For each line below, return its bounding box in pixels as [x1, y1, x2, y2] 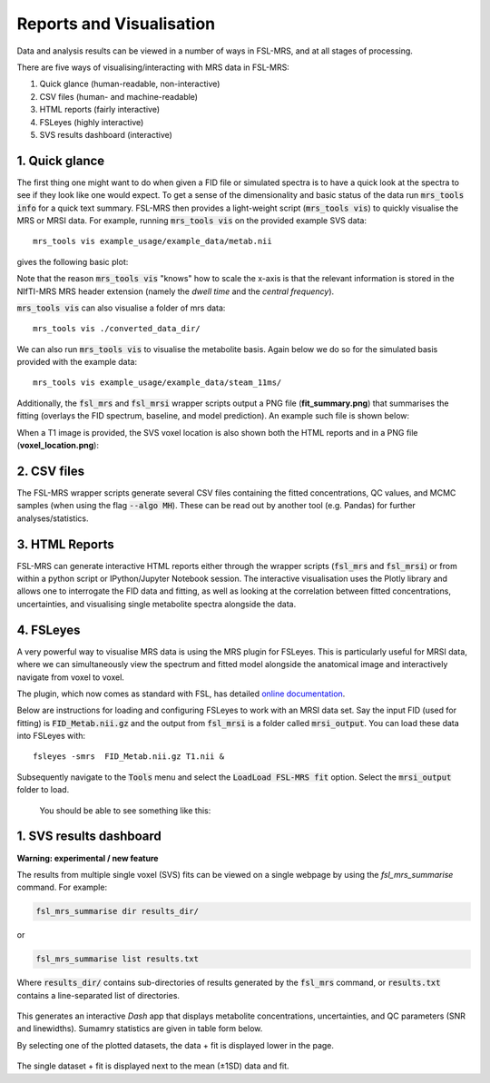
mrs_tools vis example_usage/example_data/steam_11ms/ [33, 378, 282, 388]
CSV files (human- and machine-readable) [39, 91, 199, 102]
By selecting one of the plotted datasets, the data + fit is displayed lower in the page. [16, 1039, 335, 1050]
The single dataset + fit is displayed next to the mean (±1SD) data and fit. [16, 1060, 289, 1071]
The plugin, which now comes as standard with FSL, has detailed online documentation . [16, 688, 346, 699]
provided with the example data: [16, 357, 138, 368]
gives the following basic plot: [16, 256, 129, 267]
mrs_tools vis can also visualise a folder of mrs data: [16, 302, 226, 313]
